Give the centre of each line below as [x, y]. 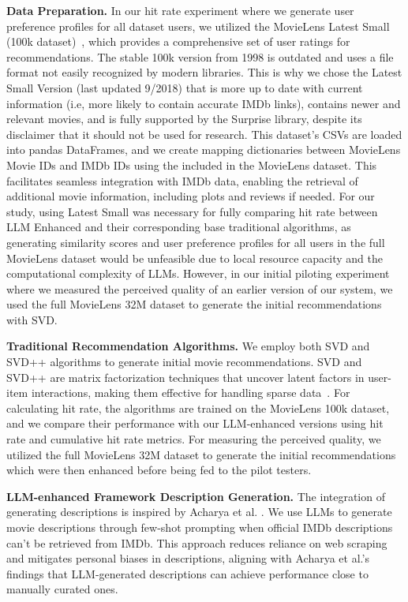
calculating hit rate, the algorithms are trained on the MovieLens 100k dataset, [198, 408]
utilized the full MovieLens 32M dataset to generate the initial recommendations [201, 454]
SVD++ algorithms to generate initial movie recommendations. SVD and [184, 362]
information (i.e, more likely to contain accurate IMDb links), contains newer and [204, 103]
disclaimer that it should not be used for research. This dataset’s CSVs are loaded [204, 134]
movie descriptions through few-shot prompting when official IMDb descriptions [200, 527]
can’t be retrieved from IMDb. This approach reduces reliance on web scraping [197, 542]
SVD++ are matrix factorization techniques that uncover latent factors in [185, 377]
